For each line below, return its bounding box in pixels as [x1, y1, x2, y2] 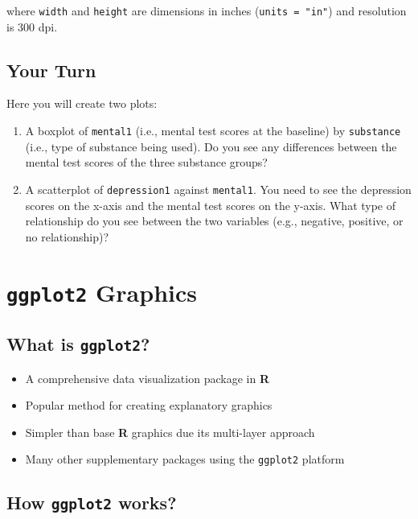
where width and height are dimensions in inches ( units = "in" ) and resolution [6, 2, 407, 19]
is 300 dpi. [6, 18, 58, 35]
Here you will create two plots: [6, 95, 158, 112]
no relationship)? [25, 228, 109, 245]
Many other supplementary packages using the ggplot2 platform [25, 451, 345, 468]
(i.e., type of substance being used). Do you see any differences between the [25, 138, 397, 154]
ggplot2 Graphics [6, 275, 197, 308]
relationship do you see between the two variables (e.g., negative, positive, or [25, 212, 404, 229]
